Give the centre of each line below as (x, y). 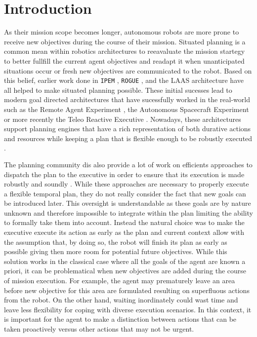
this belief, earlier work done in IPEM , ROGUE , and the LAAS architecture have (124, 80)
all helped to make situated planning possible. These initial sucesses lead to (118, 90)
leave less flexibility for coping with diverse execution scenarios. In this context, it (128, 309)
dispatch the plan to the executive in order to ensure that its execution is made (124, 174)
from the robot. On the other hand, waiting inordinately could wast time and (121, 300)
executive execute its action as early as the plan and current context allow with (124, 232)
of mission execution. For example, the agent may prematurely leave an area (120, 281)
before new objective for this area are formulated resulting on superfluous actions (127, 290)
